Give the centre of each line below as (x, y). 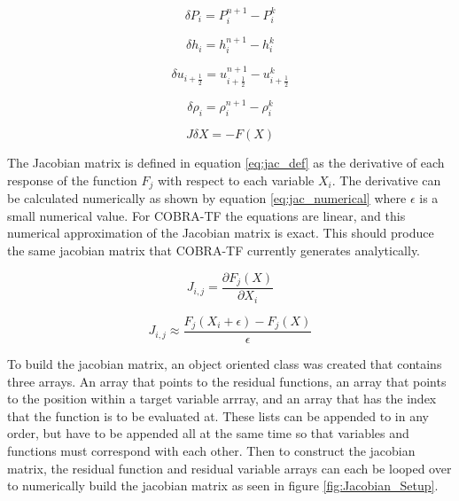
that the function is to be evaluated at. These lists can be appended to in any (218, 415)
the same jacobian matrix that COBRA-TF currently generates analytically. (214, 250)
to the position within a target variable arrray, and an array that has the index (222, 399)
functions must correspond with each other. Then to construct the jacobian (211, 450)
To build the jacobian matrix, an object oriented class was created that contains (225, 364)
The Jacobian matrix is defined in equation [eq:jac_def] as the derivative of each (226, 163)
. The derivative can (386, 180)
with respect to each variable (236, 180)
